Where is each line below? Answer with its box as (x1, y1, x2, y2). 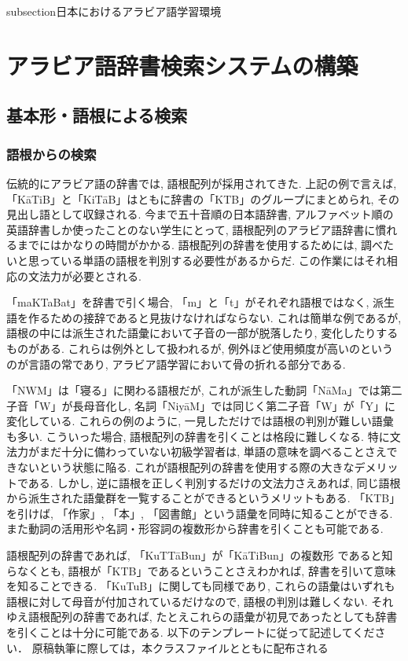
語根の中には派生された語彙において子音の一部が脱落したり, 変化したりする (6, 325, 399, 341)
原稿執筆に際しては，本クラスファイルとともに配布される (31, 639, 329, 655)
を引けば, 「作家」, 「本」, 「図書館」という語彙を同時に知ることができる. (6, 505, 393, 521)
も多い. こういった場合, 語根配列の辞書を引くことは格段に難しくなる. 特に (6, 428, 390, 444)
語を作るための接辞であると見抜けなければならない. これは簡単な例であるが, (6, 309, 402, 325)
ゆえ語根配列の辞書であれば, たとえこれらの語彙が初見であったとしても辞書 (6, 608, 398, 625)
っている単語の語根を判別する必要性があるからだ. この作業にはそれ (39, 252, 387, 268)
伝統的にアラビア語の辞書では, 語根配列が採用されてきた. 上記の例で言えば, (6, 174, 397, 191)
